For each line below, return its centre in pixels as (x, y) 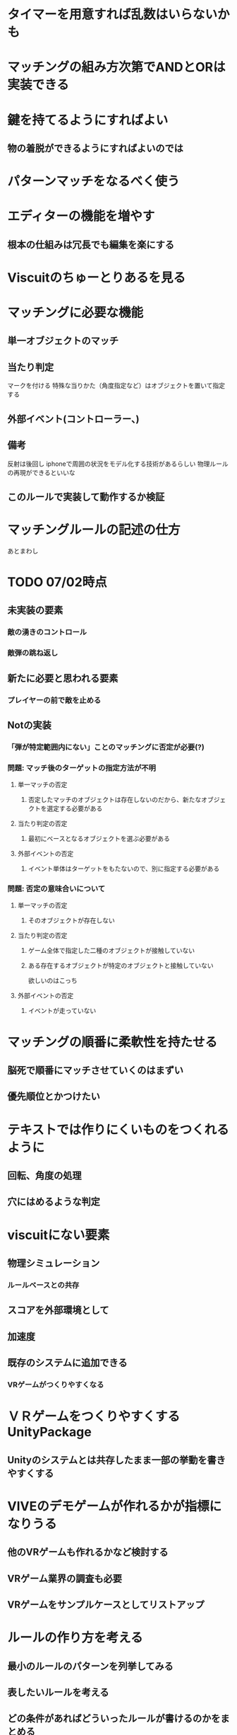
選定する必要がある (75, 808)
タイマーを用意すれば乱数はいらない (113, 15)
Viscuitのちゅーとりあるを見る (96, 277)
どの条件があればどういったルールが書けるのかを (114, 1718)
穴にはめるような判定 (54, 1202)
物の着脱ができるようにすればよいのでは (95, 148)
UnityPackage (49, 1432)
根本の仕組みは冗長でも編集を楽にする (91, 245)
